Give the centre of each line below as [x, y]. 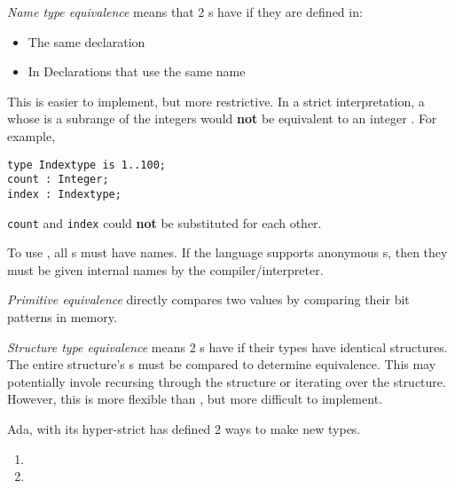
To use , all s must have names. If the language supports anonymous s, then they [227, 252]
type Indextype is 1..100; [86, 165]
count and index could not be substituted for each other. [165, 222]
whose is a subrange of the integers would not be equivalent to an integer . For [222, 118]
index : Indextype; [64, 194]
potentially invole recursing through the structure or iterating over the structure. [227, 381]
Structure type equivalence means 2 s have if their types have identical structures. [227, 346]
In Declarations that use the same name [137, 71]
